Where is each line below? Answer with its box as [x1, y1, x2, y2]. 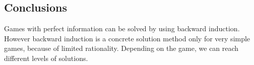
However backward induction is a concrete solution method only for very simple [4, 33, 250, 43]
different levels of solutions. [4, 52, 88, 63]
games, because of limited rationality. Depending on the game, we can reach [4, 43, 239, 53]
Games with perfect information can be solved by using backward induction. [4, 23, 240, 34]
